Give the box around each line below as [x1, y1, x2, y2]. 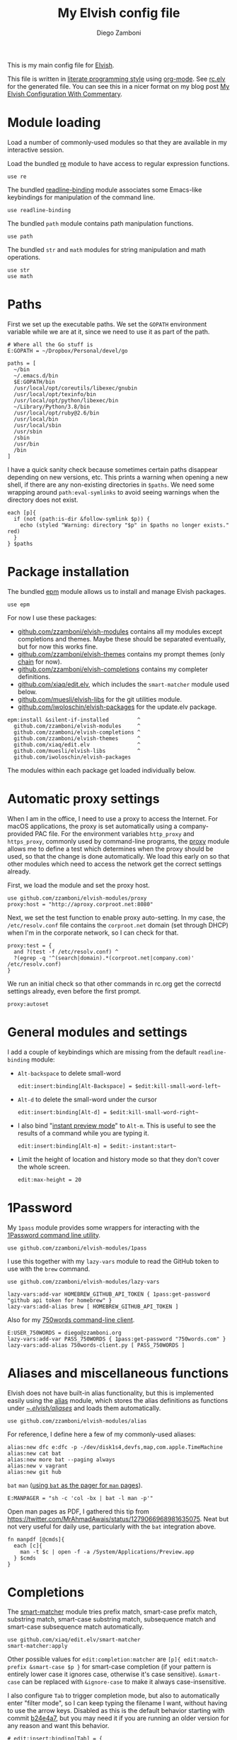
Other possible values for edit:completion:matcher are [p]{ [7, 1655, 181, 1663]
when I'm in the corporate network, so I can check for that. [7, 928, 179, 937]
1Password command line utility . [7, 1230, 101, 1239]
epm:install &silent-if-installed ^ [7, 716, 141, 723]
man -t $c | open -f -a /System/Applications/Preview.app [20, 1548, 195, 1555]
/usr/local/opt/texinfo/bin [13, 390, 97, 398]
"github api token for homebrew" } [7, 1296, 112, 1304]
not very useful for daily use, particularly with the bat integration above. [7, 1522, 216, 1531]
